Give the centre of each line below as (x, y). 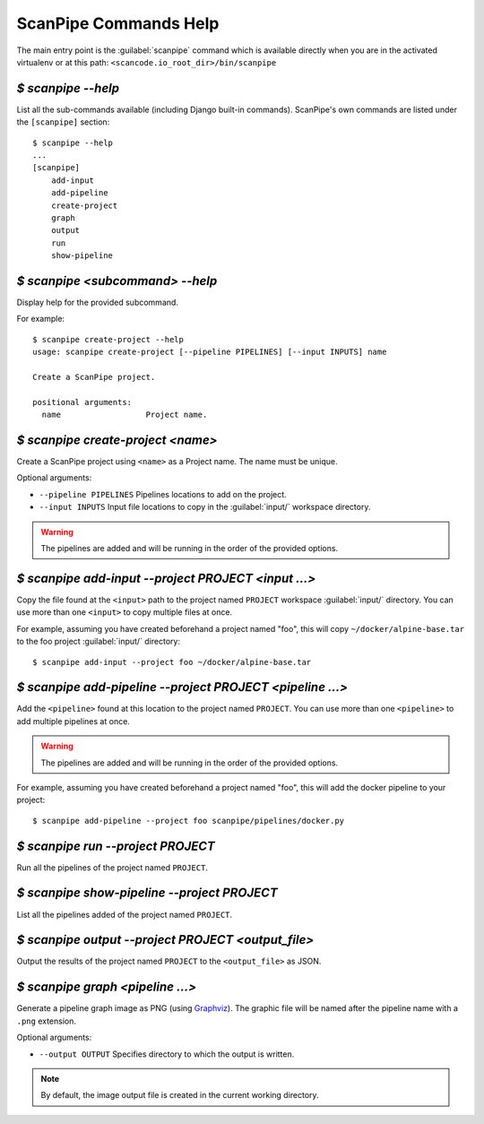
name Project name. (125, 415)
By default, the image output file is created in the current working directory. (180, 1095)
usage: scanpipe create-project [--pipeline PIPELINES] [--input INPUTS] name (210, 352)
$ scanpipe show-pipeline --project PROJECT (147, 893)
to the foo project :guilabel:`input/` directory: (99, 642)
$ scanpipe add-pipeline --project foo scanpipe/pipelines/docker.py (189, 821)
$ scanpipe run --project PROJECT (116, 846)
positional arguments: (82, 402)
